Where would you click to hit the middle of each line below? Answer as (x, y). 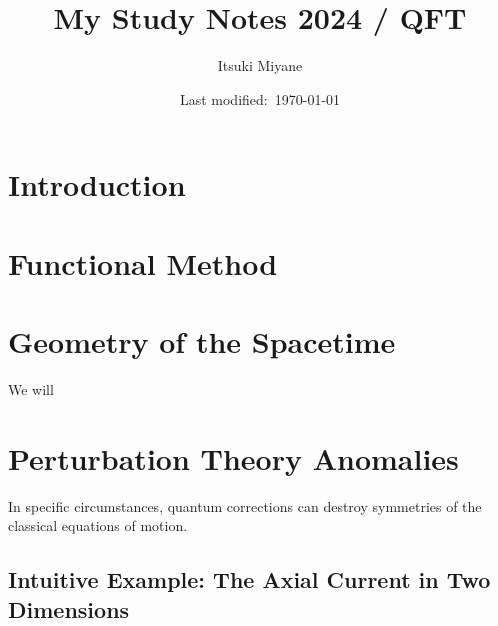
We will (31, 389)
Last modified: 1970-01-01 (260, 98)
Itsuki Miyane (260, 65)
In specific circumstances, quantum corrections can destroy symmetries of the (245, 505)
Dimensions (69, 608)
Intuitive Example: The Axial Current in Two (249, 579)
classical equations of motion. (98, 525)
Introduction (97, 184)
